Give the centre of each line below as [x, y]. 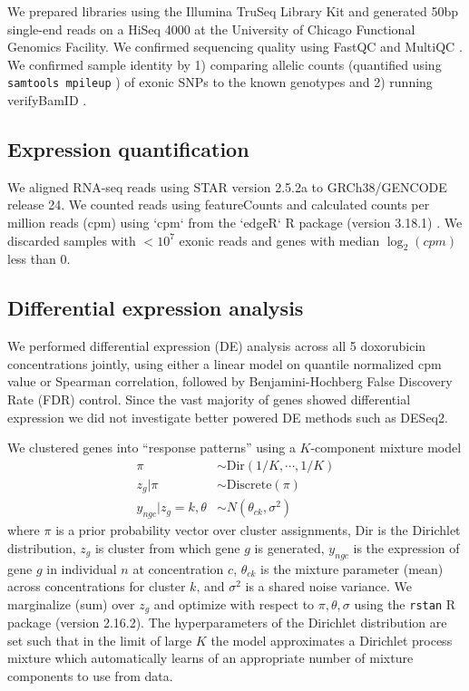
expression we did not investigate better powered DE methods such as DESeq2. [228, 417]
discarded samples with [72, 240]
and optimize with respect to [234, 603]
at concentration [178, 568]
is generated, [289, 547]
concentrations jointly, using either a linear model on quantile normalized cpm [225, 363]
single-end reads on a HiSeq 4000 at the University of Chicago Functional [211, 29]
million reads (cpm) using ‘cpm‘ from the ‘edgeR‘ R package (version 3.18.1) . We [235, 223]
